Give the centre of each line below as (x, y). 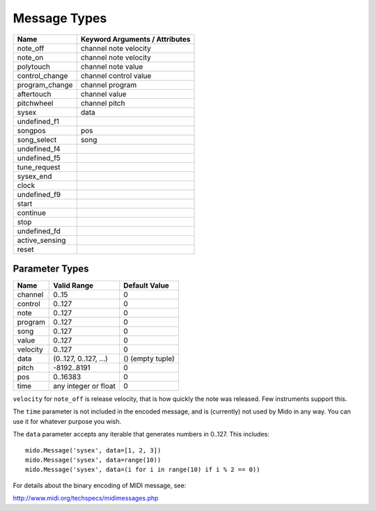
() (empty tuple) (149, 359)
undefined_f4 (39, 148)
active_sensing (41, 240)
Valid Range (73, 285)
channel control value (116, 75)
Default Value (146, 285)
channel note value (112, 66)
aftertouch (34, 94)
